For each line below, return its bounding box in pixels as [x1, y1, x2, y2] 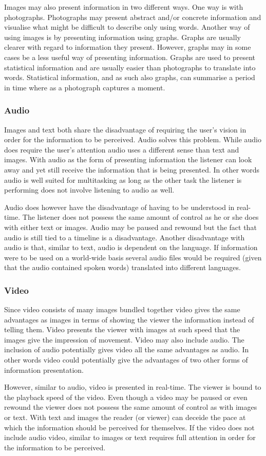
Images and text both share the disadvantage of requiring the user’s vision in [4, 124, 246, 135]
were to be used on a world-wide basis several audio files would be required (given [4, 252, 262, 262]
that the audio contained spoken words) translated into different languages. [4, 262, 241, 273]
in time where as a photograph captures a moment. [4, 82, 165, 92]
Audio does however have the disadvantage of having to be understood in [4, 201, 235, 212]
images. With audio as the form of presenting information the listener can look [4, 154, 252, 165]
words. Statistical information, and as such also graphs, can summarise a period [4, 72, 255, 83]
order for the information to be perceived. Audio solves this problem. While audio [4, 134, 262, 145]
